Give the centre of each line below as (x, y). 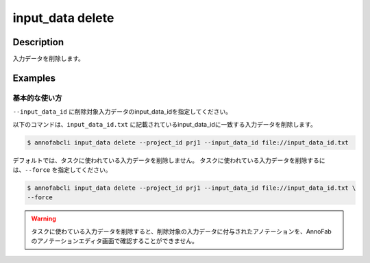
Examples (34, 78)
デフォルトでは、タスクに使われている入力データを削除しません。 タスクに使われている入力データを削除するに (169, 160)
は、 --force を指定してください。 (62, 170)
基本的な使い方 (37, 98)
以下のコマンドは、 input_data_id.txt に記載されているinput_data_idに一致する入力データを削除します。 (164, 124)
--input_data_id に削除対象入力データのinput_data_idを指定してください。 (122, 112)
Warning (44, 218)
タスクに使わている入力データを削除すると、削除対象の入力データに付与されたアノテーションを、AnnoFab (181, 231)
